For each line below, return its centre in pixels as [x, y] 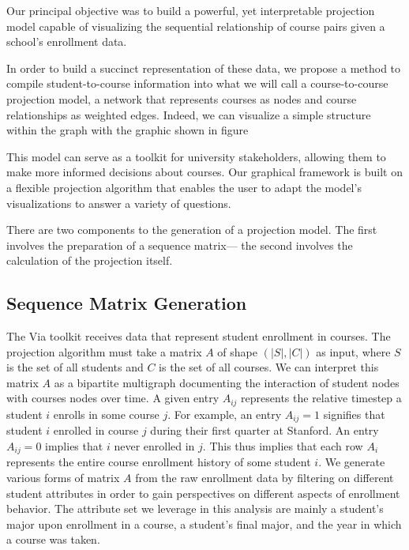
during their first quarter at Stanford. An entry [265, 430]
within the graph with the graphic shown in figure [128, 130]
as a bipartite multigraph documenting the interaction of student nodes [227, 382]
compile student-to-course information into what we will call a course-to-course [197, 83]
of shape [238, 351]
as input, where [353, 351]
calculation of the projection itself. [90, 260]
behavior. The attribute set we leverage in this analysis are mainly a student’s [195, 509]
